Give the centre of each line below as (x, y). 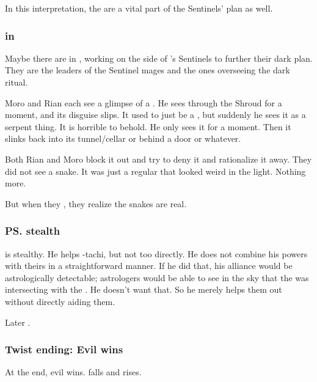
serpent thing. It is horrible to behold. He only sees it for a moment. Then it (148, 126)
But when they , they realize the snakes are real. (96, 203)
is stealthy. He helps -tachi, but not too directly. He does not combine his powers (156, 253)
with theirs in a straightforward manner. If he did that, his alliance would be (149, 266)
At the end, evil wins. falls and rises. (73, 372)
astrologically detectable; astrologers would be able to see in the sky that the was (157, 277)
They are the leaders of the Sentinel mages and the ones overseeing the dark (148, 70)
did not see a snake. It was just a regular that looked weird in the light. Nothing (155, 171)
